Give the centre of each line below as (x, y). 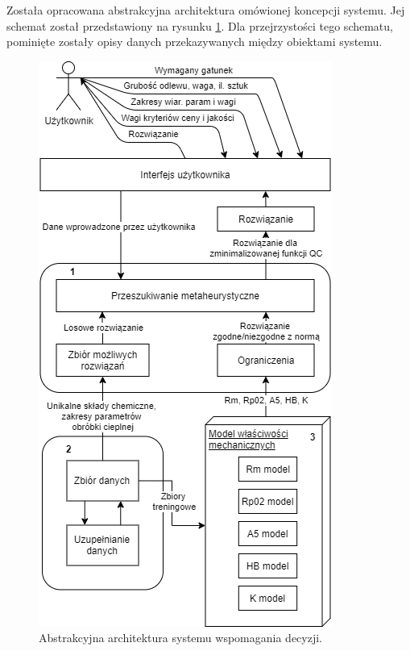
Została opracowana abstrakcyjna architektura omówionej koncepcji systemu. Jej (206, 10)
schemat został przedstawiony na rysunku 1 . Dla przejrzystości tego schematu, (200, 25)
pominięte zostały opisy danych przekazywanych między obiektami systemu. (195, 42)
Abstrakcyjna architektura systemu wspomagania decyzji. (180, 638)
